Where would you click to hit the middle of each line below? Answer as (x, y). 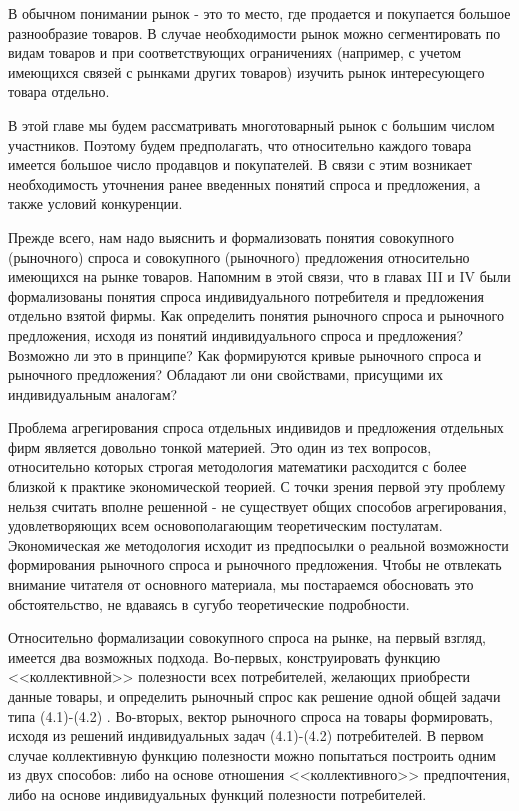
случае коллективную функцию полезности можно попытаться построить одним (252, 754)
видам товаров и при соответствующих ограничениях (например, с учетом (235, 52)
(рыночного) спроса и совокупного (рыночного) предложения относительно (239, 256)
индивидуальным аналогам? (93, 393)
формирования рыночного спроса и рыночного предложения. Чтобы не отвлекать (255, 564)
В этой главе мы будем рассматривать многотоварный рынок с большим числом (251, 124)
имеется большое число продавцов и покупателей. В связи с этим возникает (240, 164)
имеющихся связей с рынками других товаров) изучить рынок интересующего (246, 71)
